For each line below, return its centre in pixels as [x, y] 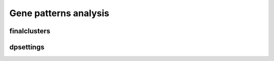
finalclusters [30, 31]
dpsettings [27, 47]
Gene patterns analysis [59, 13]
